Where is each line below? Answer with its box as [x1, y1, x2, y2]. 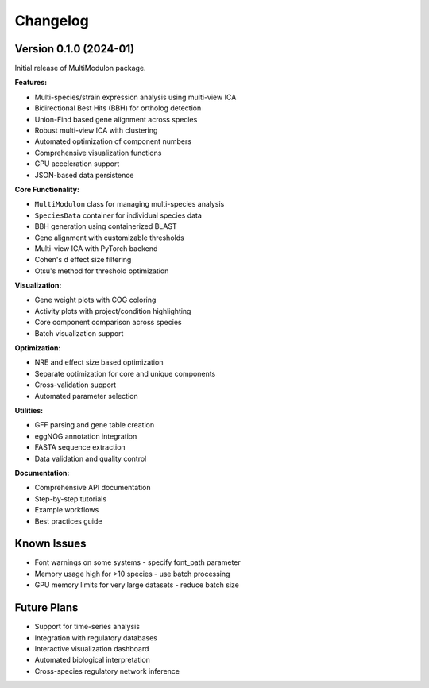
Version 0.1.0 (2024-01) [14, 42, 135, 56]
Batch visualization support [34, 328, 124, 338]
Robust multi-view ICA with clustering [34, 126, 158, 135]
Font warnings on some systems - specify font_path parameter [34, 558, 242, 567]
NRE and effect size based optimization [34, 358, 164, 367]
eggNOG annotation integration [34, 431, 137, 441]
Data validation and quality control [34, 454, 147, 463]
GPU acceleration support [34, 159, 120, 168]
